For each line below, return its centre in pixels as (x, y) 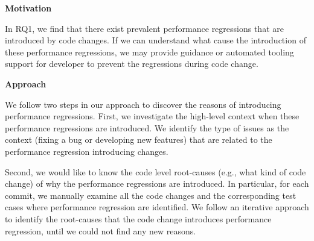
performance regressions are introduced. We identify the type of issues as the (147, 127)
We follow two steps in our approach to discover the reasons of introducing (143, 104)
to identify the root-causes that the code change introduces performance (138, 218)
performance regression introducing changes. (87, 151)
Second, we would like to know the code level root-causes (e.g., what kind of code (155, 171)
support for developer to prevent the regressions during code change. (132, 64)
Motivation (28, 8)
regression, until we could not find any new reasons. (101, 230)
